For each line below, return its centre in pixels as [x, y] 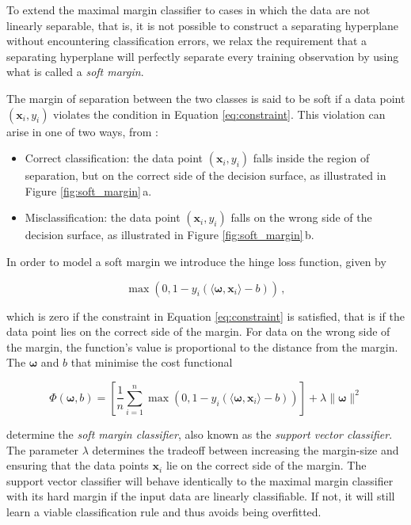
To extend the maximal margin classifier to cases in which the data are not [188, 10]
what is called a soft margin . [75, 72]
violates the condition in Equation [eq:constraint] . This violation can [219, 114]
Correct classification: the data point [114, 158]
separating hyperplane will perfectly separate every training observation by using [203, 56]
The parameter [43, 449]
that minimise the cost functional [152, 362]
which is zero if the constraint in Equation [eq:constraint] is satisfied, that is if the [205, 316]
